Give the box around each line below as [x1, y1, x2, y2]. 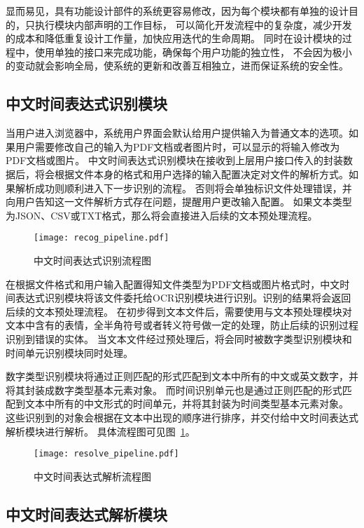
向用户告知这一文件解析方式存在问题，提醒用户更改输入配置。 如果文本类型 [6, 194, 352, 209]
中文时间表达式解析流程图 [34, 468, 151, 483]
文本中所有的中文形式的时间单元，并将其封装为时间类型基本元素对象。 [24, 396, 349, 411]
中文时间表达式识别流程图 [34, 252, 151, 267]
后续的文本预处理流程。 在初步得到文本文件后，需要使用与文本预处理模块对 [6, 304, 352, 318]
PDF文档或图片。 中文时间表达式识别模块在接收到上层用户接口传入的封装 [6, 153, 344, 168]
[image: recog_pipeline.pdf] [34, 233, 169, 243]
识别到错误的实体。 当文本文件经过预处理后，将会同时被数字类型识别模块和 [6, 331, 352, 346]
